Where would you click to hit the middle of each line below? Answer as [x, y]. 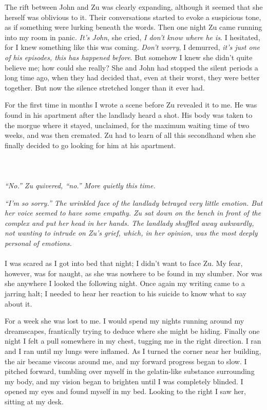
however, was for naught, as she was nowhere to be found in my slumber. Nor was [133, 273]
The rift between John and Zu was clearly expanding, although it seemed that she [134, 7]
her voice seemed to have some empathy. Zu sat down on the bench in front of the [133, 213]
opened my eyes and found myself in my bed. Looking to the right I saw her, [125, 391]
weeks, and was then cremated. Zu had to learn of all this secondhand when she [130, 135]
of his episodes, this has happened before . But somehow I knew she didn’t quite [129, 57]
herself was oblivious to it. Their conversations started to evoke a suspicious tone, [133, 17]
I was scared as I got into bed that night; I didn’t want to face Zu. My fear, [124, 263]
